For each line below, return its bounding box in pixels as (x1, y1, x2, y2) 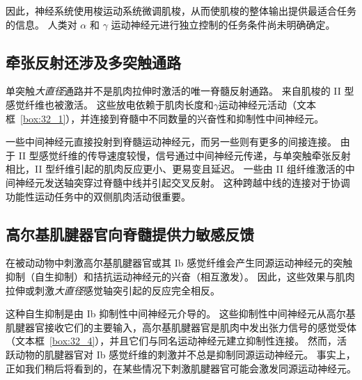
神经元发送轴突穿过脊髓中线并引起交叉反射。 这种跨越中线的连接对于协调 (15, 175, 350, 189)
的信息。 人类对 (6, 17, 77, 31)
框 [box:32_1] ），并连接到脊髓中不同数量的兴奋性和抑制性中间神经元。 (6, 111, 324, 125)
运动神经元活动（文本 (218, 97, 316, 111)
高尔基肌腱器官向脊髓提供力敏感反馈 (6, 223, 254, 244)
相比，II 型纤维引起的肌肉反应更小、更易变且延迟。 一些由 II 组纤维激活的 (6, 161, 345, 176)
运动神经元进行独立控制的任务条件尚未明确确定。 (111, 17, 336, 31)
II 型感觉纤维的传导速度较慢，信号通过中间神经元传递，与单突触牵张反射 (18, 148, 351, 162)
